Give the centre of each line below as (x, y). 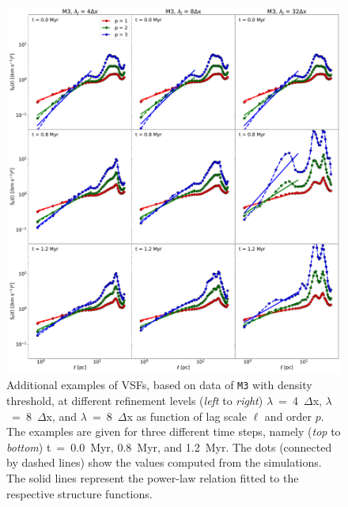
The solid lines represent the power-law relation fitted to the (153, 478)
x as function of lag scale (187, 416)
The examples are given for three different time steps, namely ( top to (174, 431)
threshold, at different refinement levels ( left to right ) (135, 401)
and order (288, 416)
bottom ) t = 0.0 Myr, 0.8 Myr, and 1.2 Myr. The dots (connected (169, 446)
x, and (62, 416)
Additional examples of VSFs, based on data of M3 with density (159, 385)
